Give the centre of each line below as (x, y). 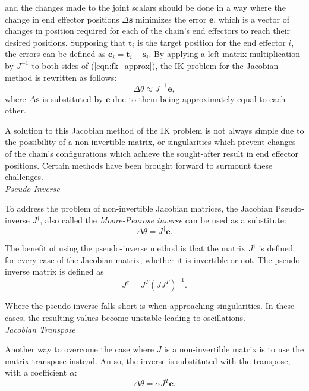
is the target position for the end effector (212, 42)
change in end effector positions (62, 19)
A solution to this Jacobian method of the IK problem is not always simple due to (154, 130)
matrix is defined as (68, 271)
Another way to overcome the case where (79, 349)
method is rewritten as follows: (61, 77)
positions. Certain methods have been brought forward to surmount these (139, 165)
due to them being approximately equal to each (199, 98)
